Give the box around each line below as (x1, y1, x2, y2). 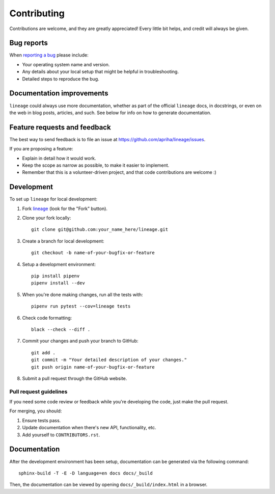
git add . (31, 350, 56, 355)
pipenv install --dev (31, 280, 85, 286)
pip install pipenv (31, 273, 80, 279)
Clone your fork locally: (22, 215, 71, 221)
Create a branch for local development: (22, 238, 104, 244)
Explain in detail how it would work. (22, 155, 96, 161)
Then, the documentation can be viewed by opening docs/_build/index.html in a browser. (9, 482, 208, 488)
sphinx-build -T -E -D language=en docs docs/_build (18, 470, 153, 476)
